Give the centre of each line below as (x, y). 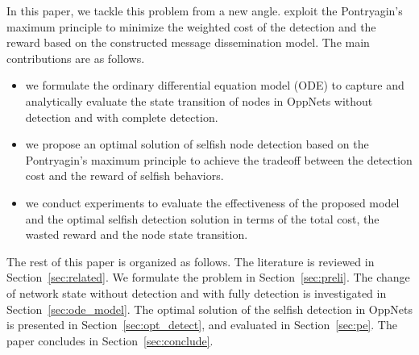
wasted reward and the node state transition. (137, 234)
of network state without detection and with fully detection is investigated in (197, 292)
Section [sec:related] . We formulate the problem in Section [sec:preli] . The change (208, 277)
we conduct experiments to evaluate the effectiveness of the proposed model (212, 202)
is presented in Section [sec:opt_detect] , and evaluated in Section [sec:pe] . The (202, 325)
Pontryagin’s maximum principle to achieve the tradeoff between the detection (219, 159)
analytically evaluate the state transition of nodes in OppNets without (199, 100)
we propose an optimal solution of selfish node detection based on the (197, 144)
